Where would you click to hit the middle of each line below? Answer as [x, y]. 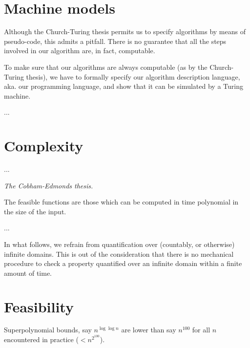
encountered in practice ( [41, 339]
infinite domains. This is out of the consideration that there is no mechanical [119, 254]
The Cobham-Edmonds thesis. [49, 185]
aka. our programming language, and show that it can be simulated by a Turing [124, 86]
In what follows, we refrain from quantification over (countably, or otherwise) [119, 244]
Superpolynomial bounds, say [48, 330]
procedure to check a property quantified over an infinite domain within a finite [123, 263]
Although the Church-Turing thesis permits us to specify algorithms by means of [125, 31]
